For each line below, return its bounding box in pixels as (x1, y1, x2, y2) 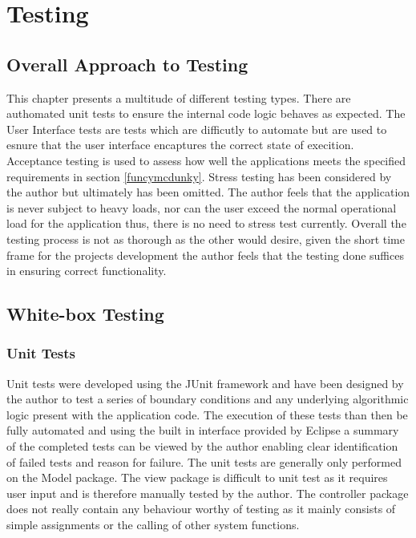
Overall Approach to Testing (6, 51, 248, 76)
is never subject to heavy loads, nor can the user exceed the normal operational (6, 199, 397, 216)
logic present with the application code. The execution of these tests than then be (6, 406, 408, 423)
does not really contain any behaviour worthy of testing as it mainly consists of (6, 500, 396, 517)
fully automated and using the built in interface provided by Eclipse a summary (6, 422, 399, 439)
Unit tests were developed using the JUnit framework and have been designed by (6, 374, 404, 391)
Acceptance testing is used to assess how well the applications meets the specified (6, 152, 406, 168)
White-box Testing (6, 301, 164, 326)
